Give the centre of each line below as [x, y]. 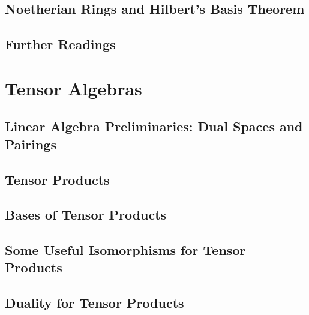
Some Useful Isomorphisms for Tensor [125, 250]
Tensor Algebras [73, 88]
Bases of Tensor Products [86, 214]
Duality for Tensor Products [94, 303]
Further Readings [60, 44]
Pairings [31, 144]
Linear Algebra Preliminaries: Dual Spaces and [154, 126]
